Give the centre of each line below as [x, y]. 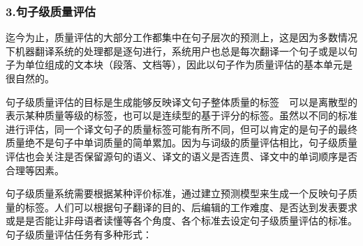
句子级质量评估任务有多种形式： [79, 234]
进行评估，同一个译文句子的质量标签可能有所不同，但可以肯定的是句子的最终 [181, 129]
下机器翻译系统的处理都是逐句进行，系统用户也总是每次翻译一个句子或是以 [177, 51]
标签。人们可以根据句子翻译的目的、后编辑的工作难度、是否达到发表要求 [191, 207]
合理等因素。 [35, 170]
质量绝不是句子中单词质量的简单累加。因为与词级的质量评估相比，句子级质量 [181, 143]
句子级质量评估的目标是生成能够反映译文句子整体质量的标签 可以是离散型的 [181, 101]
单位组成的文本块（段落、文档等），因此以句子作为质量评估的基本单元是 [188, 64]
